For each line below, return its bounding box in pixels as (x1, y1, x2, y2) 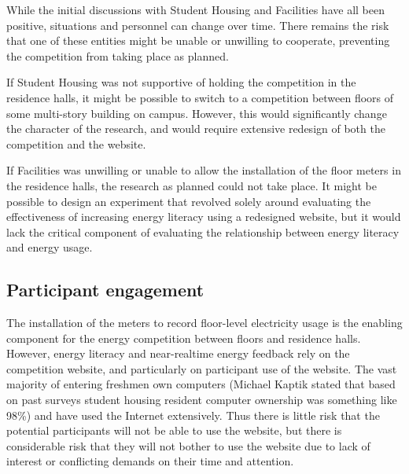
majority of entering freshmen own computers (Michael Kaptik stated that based (6, 376, 396, 392)
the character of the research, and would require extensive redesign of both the (6, 120, 385, 137)
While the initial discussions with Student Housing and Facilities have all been (6, 2, 385, 17)
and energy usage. (6, 239, 93, 255)
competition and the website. (6, 135, 146, 152)
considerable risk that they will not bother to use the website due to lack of (6, 437, 370, 454)
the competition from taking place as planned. (6, 47, 229, 64)
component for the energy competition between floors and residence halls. (6, 329, 361, 346)
